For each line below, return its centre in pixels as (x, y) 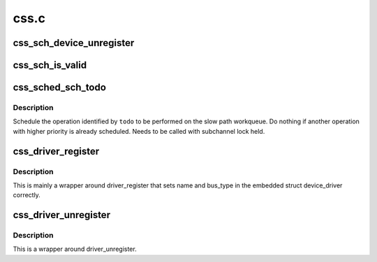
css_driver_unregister (62, 215)
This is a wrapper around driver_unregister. (75, 249)
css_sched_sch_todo (59, 87)
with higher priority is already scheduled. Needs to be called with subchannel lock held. (139, 131)
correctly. (27, 195)
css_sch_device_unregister (74, 43)
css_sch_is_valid (50, 65)
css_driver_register (56, 151)
